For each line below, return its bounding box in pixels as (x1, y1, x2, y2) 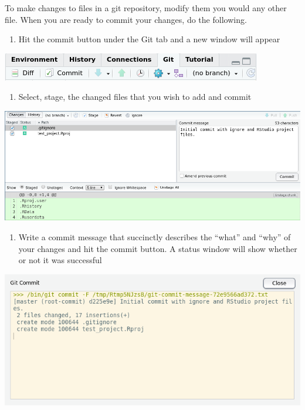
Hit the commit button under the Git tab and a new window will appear (18, 33, 280, 45)
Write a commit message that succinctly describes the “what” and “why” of (18, 230, 291, 243)
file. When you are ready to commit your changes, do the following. (5, 13, 247, 25)
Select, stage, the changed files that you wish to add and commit (18, 90, 252, 103)
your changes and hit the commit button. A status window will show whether (18, 242, 297, 254)
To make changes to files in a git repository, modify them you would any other (5, 2, 287, 14)
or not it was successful (18, 254, 102, 266)
